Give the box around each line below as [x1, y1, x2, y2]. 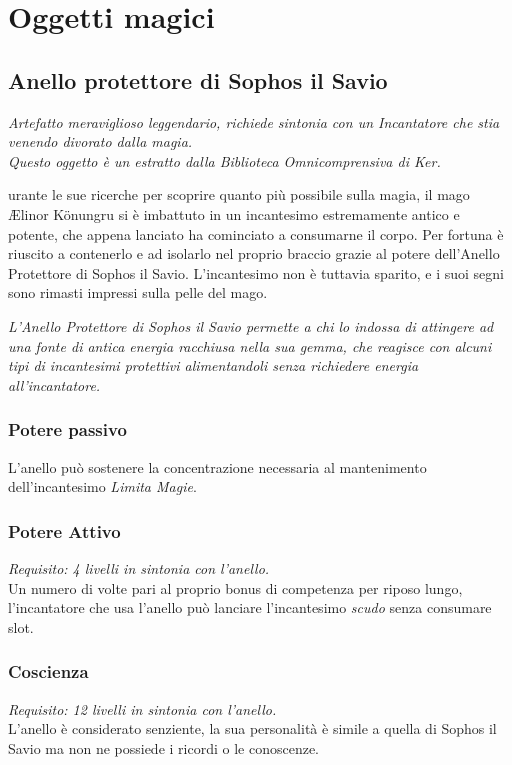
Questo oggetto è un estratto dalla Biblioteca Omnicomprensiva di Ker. [8, 150, 441, 171]
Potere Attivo [8, 518, 121, 543]
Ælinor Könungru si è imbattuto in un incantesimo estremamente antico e [8, 203, 460, 224]
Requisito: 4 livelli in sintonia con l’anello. [8, 557, 270, 578]
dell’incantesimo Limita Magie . [8, 476, 197, 497]
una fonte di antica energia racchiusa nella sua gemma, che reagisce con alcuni [8, 335, 492, 356]
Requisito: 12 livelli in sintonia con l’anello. [8, 698, 277, 719]
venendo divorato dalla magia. [8, 131, 193, 152]
